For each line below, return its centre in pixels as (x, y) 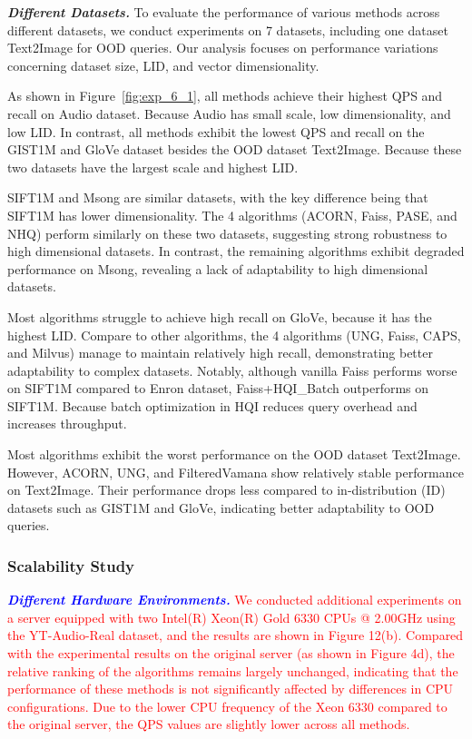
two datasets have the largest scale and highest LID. (153, 167)
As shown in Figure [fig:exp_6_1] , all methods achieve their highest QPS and (225, 96)
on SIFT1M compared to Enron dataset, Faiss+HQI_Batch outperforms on (218, 388)
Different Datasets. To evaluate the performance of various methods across (224, 12)
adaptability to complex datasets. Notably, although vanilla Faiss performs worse (232, 370)
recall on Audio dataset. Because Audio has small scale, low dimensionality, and (229, 113)
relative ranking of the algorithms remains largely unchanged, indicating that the (233, 670)
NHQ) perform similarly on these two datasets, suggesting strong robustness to (227, 233)
